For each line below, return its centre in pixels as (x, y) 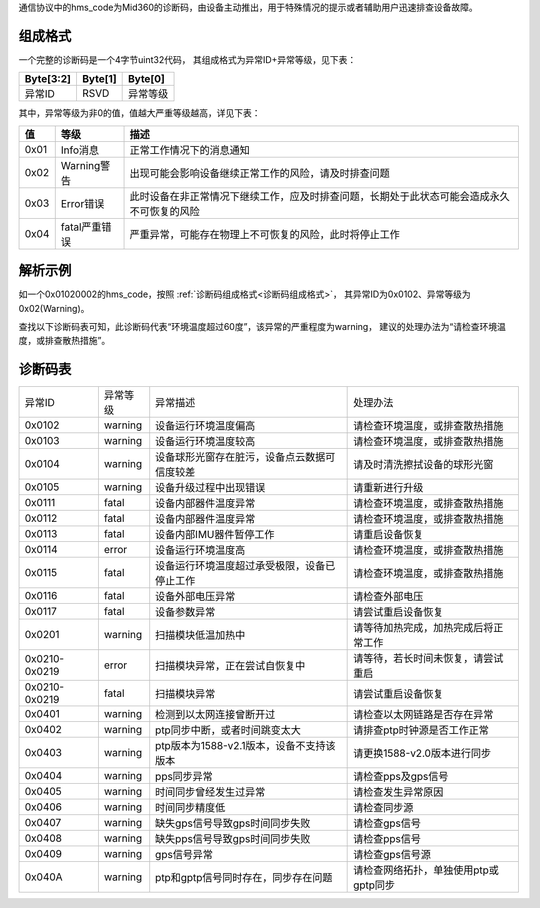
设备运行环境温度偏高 (205, 426)
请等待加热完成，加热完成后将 (423, 628)
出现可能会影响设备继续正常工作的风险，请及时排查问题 (259, 173)
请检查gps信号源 (392, 855)
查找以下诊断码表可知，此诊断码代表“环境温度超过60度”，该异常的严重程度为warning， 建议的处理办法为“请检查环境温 (262, 326)
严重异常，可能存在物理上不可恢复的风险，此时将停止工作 (264, 234)
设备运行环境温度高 (200, 550)
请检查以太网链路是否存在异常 (423, 715)
